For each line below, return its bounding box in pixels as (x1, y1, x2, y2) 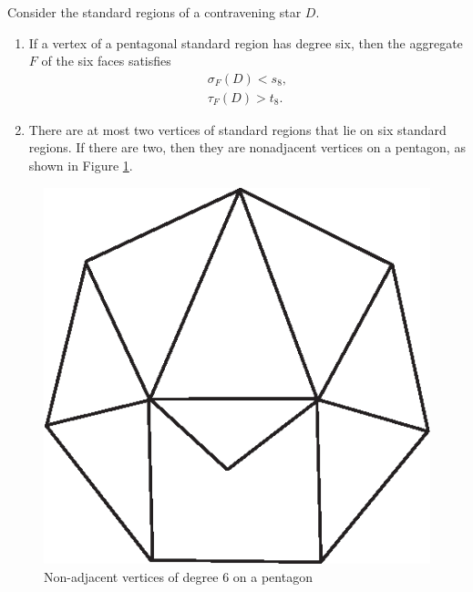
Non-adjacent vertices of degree (44, 567, 219, 587)
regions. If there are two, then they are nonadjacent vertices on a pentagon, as (28, 138, 466, 157)
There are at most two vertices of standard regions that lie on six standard (28, 119, 447, 139)
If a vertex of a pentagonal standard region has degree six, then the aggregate (28, 33, 463, 52)
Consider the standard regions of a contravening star (7, 3, 302, 21)
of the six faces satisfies (41, 51, 171, 70)
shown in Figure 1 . (28, 156, 133, 175)
